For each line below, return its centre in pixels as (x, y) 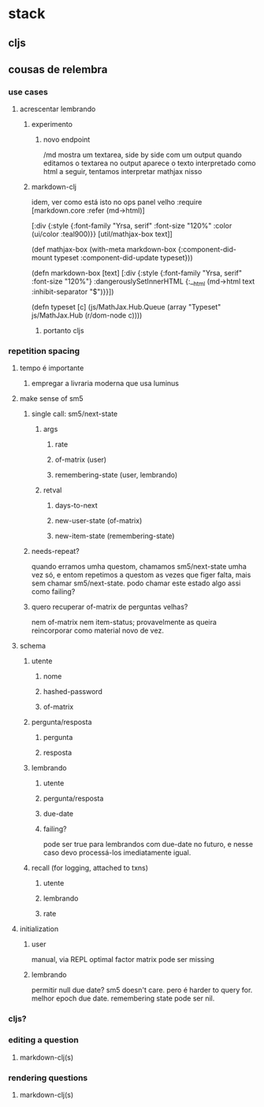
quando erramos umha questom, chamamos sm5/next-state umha (139, 567)
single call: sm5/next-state (74, 414)
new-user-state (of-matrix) (99, 521)
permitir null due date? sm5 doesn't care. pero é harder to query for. (142, 990)
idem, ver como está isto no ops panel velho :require (117, 202)
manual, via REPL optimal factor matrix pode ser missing (123, 960)
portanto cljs (63, 331)
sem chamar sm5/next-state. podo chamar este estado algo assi (136, 583)
